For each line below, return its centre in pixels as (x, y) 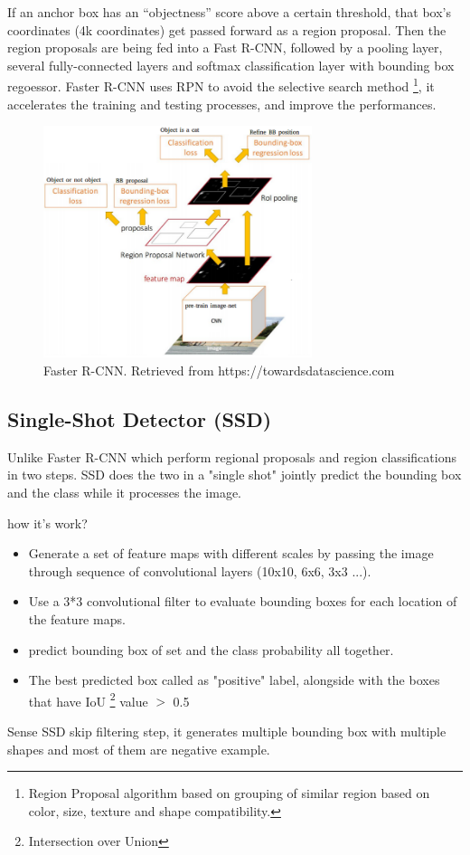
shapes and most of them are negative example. (139, 749)
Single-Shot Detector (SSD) (140, 419)
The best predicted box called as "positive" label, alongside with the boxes (234, 680)
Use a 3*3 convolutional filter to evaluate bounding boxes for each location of (243, 601)
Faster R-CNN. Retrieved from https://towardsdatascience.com (219, 370)
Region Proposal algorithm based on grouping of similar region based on (229, 793)
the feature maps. (77, 618)
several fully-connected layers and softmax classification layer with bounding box (231, 65)
